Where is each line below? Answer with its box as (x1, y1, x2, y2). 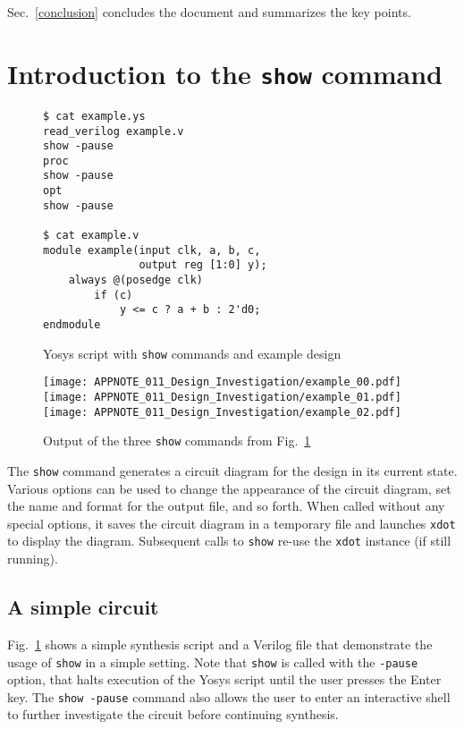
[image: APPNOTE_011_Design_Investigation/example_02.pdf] (43, 405, 401, 419)
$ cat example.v (43, 229, 139, 242)
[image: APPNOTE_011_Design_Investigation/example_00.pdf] (43, 376, 401, 389)
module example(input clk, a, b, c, (43, 243, 261, 257)
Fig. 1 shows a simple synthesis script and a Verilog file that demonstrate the (7, 634, 433, 653)
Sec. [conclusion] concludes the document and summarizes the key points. (7, 3, 411, 21)
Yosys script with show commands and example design (43, 343, 342, 362)
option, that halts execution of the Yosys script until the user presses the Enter (7, 670, 442, 689)
